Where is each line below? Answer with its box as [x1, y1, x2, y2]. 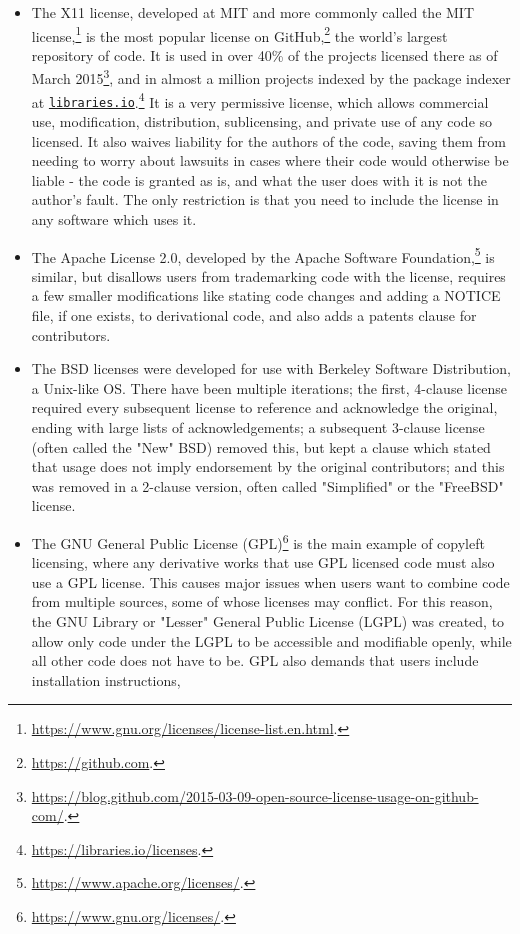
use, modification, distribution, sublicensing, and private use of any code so [31, 111, 493, 131]
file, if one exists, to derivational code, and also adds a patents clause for [31, 305, 477, 325]
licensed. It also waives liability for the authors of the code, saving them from [31, 130, 506, 151]
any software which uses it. [31, 208, 197, 229]
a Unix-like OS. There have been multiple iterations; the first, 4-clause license [31, 377, 508, 398]
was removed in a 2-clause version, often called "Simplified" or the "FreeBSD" [31, 475, 504, 496]
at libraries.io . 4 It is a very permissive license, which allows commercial [31, 88, 489, 112]
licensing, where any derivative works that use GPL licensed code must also [31, 552, 495, 573]
